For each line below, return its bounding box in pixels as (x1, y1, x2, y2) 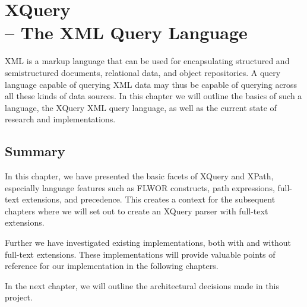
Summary (5, 142, 65, 160)
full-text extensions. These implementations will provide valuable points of (5, 248, 276, 260)
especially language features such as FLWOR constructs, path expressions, (5, 181, 275, 194)
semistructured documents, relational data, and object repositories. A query (5, 66, 281, 78)
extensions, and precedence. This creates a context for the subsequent (22, 193, 276, 205)
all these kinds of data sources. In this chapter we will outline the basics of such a (5, 90, 302, 102)
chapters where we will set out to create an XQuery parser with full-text (5, 204, 268, 217)
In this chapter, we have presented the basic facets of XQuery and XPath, (5, 170, 274, 182)
